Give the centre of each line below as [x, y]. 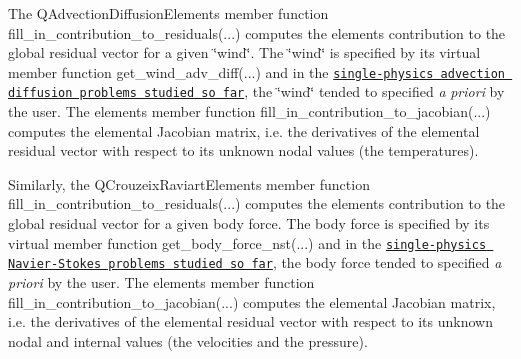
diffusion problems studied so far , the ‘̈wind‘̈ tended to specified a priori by [256, 91]
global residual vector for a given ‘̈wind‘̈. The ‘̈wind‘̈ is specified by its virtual [244, 52]
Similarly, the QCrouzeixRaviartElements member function [189, 183]
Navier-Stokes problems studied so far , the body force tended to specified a [255, 262]
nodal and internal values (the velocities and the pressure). [188, 340]
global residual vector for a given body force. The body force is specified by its [249, 223]
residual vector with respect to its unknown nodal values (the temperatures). [243, 150]
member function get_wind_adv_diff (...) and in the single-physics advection [257, 71]
